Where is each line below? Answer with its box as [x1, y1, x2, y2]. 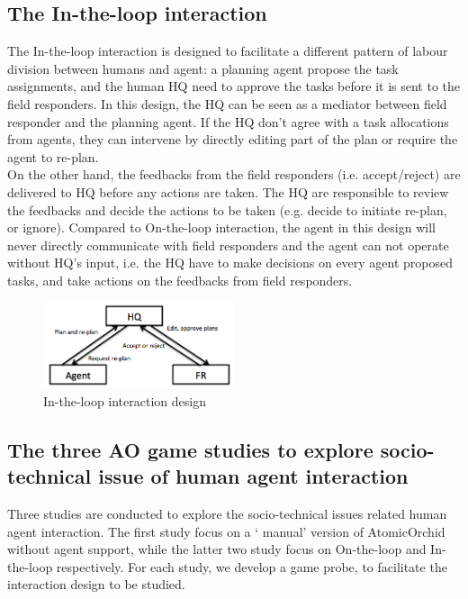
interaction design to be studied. [7, 575, 185, 594]
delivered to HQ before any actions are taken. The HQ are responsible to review [7, 182, 449, 201]
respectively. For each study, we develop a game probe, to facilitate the [56, 557, 447, 576]
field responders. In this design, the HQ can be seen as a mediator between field [7, 94, 447, 113]
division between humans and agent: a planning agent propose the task [7, 59, 399, 77]
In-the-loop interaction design [43, 391, 206, 410]
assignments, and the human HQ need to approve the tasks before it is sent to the [7, 77, 461, 95]
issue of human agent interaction [98, 462, 409, 490]
